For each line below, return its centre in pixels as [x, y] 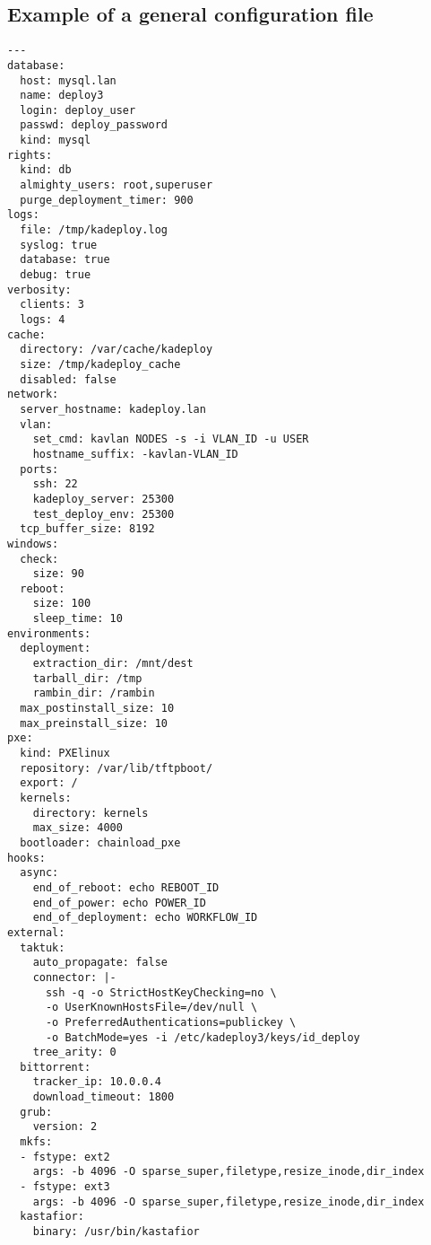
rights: [30, 155]
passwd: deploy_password [94, 125]
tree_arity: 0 [74, 1052]
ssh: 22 [55, 484]
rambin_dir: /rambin [94, 693]
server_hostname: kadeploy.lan [113, 409]
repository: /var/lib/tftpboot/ [116, 768]
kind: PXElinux [65, 754]
